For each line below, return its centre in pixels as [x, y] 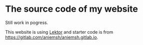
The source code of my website [72, 9]
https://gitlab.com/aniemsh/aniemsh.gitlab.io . [52, 37]
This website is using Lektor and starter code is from [59, 32]
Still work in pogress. [27, 22]
